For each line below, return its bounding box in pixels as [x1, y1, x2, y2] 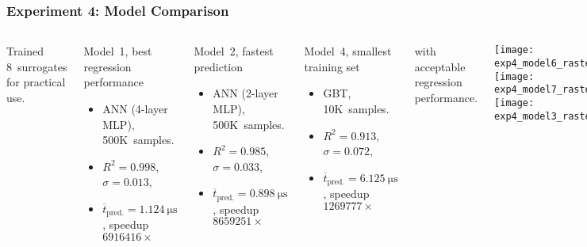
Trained [6, 43, 44, 59]
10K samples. [323, 101, 389, 116]
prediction [194, 58, 244, 74]
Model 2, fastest [194, 43, 274, 59]
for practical [6, 74, 66, 90]
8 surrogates [6, 58, 67, 74]
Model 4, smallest [304, 43, 392, 59]
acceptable [414, 58, 466, 74]
